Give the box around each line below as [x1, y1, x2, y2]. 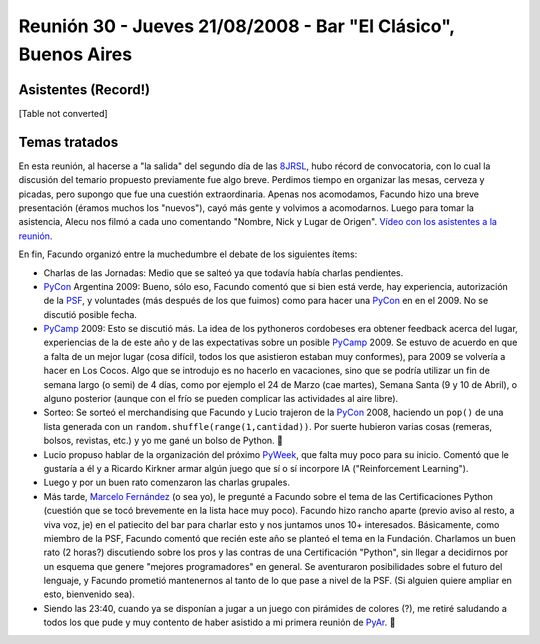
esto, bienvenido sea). [43, 588, 135, 600]
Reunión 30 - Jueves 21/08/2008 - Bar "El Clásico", [18, 15, 455, 37]
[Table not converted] [18, 107, 109, 119]
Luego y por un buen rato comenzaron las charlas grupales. [43, 476, 290, 489]
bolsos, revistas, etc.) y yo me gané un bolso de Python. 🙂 [43, 435, 284, 447]
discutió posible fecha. [43, 308, 137, 320]
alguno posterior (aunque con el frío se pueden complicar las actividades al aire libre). [43, 393, 399, 405]
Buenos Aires [18, 43, 133, 65]
